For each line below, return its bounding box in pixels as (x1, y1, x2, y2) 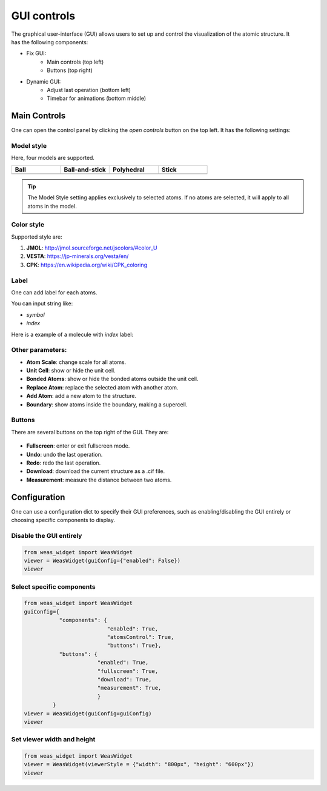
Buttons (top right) (47, 67, 93, 74)
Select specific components (11, 582, 96, 591)
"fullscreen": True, (97, 667, 159, 675)
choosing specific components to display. (11, 517, 115, 523)
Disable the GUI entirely (11, 531, 82, 540)
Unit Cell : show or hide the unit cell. (26, 367, 116, 374)
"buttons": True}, (107, 642, 162, 649)
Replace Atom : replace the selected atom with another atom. (26, 383, 179, 391)
